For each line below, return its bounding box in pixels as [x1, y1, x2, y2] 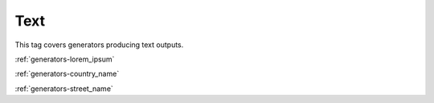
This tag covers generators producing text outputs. [14, 40, 184, 50]
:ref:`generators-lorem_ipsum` [14, 54, 115, 64]
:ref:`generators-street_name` [14, 84, 114, 93]
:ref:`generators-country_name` [14, 69, 120, 79]
